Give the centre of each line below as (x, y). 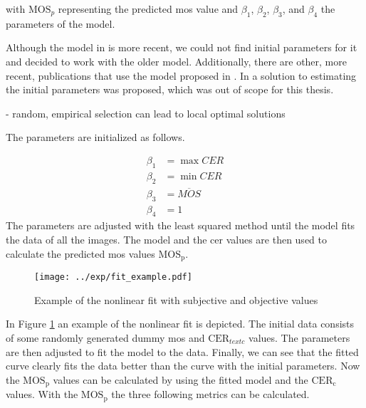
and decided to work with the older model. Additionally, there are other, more (176, 61)
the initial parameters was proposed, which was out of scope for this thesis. (170, 89)
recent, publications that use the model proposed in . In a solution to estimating (181, 75)
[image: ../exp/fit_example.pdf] (113, 277)
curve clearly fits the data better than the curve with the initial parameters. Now (183, 366)
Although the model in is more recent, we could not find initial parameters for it (182, 47)
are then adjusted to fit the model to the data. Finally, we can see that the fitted (182, 351)
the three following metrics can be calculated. (210, 394)
